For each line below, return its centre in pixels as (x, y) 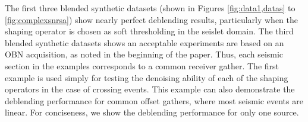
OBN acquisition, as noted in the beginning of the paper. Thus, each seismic (144, 54)
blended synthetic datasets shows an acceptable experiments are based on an (144, 42)
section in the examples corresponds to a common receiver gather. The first (142, 65)
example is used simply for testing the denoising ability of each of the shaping (147, 77)
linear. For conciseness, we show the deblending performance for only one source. (152, 112)
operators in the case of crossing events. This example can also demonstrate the (150, 89)
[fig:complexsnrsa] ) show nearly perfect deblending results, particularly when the (152, 19)
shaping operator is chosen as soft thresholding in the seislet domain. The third (149, 31)
